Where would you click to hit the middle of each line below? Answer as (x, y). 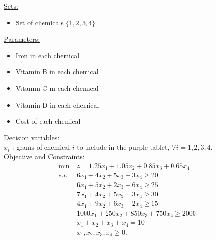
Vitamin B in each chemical (57, 72)
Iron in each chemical (47, 55)
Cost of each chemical (48, 121)
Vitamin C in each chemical (57, 88)
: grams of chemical (41, 147)
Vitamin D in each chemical (57, 104)
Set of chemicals (39, 22)
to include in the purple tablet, (123, 147)
